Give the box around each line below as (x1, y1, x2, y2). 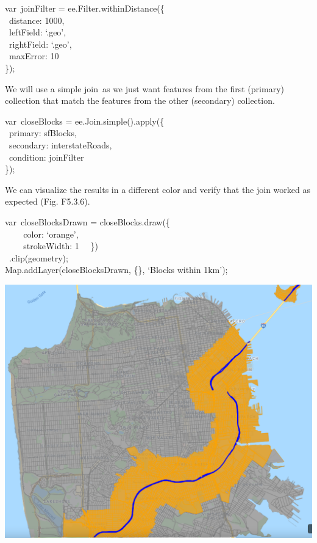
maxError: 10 (9, 49, 59, 62)
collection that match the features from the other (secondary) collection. (5, 94, 275, 107)
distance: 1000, (9, 13, 65, 26)
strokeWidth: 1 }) (23, 239, 98, 252)
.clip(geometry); (9, 251, 68, 264)
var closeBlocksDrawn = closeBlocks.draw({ (5, 215, 170, 228)
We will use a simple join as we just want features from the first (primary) (5, 82, 284, 95)
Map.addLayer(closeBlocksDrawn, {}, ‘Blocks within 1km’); (5, 263, 228, 276)
